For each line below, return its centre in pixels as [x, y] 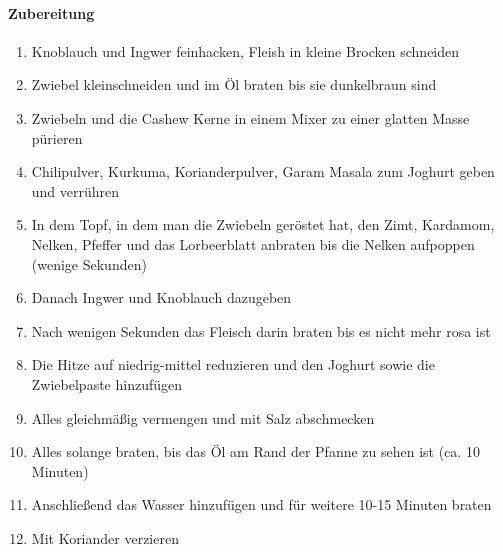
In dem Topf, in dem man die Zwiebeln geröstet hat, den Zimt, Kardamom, [263, 224]
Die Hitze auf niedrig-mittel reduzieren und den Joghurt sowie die [233, 364]
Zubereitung [51, 12]
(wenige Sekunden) [89, 263]
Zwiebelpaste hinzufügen [107, 383]
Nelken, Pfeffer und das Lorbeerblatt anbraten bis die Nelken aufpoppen [253, 243]
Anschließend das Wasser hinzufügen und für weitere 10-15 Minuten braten [261, 504]
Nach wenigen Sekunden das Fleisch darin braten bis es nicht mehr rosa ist [261, 330]
